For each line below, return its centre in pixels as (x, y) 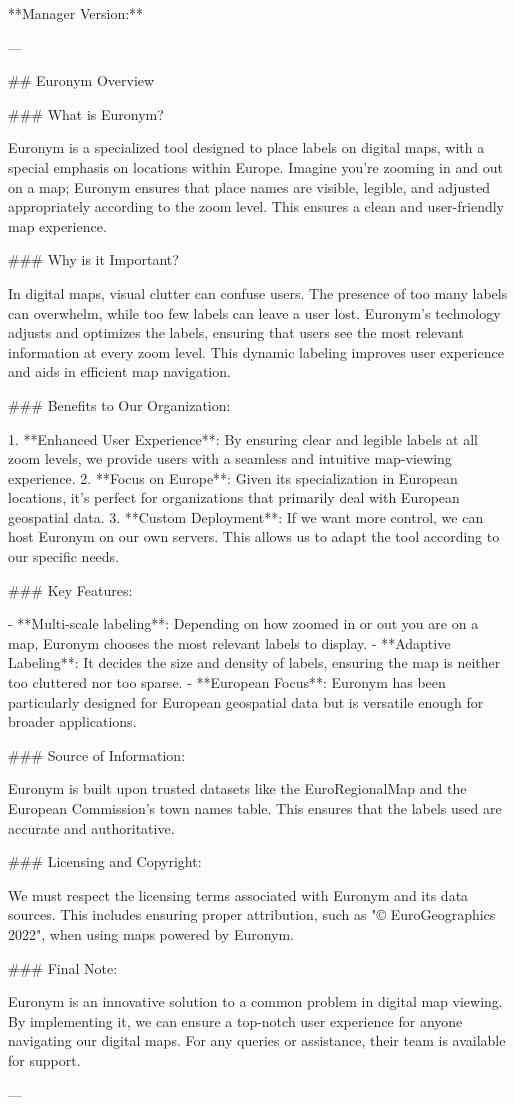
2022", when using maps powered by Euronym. (151, 933)
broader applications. (72, 721)
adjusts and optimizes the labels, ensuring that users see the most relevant (236, 332)
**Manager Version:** (76, 13)
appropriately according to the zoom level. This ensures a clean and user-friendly (256, 206)
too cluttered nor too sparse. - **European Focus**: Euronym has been (227, 682)
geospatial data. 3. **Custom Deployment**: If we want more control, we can (246, 516)
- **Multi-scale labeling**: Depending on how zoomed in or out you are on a (243, 623)
